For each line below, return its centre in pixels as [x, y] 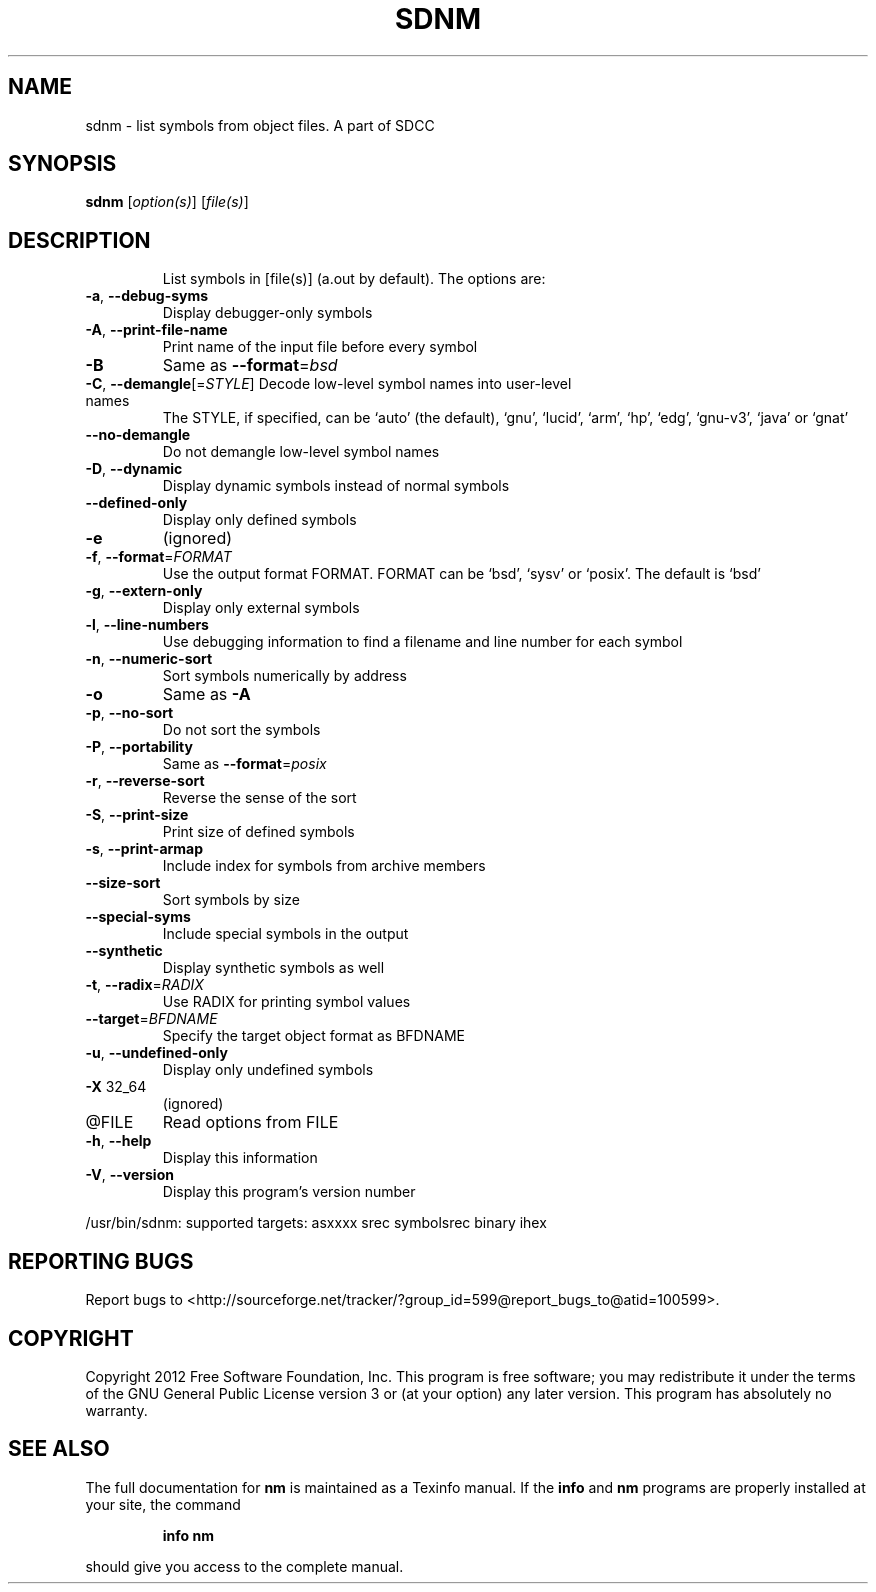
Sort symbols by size [231, 900]
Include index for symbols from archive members [324, 866]
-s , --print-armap [144, 849]
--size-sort [123, 883]
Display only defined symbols [259, 520]
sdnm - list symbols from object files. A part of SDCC [260, 125]
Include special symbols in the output [285, 934]
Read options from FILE [250, 1122]
